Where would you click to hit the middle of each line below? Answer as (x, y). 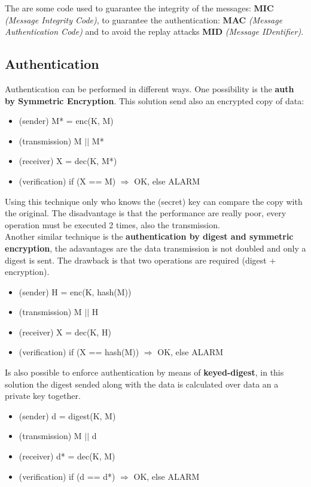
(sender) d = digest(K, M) (67, 415)
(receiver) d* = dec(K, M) (67, 456)
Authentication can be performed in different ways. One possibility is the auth (150, 88)
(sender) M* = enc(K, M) (66, 121)
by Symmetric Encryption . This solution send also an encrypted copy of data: (155, 100)
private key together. (43, 396)
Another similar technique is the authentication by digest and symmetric (149, 236)
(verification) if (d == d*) (67, 476)
